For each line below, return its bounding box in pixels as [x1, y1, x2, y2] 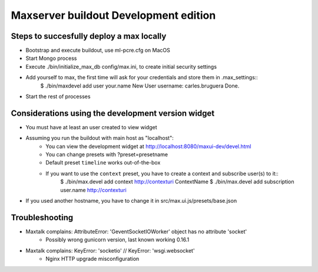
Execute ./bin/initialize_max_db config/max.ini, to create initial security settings [25, 63, 217, 70]
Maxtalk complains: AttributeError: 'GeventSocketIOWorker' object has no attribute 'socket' [25, 228, 247, 235]
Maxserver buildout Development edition [11, 9, 216, 22]
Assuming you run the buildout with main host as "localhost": [25, 135, 174, 142]
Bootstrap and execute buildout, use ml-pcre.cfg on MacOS [25, 47, 170, 54]
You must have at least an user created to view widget [25, 123, 157, 130]
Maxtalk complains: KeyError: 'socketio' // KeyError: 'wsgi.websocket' [25, 247, 195, 254]
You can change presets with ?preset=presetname [45, 151, 168, 158]
